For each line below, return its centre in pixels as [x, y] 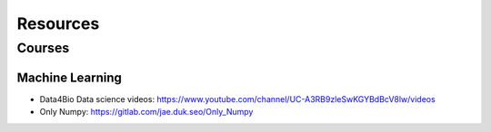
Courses [43, 48]
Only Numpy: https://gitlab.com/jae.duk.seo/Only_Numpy [146, 112]
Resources [58, 24]
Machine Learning [70, 77]
